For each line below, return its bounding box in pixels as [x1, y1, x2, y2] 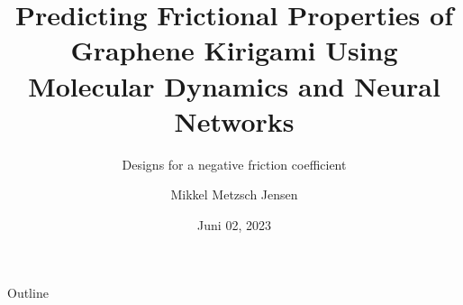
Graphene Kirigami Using [70, 32, 398, 69]
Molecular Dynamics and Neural [28, 67, 440, 104]
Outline [7, 283, 49, 302]
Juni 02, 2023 [197, 215, 271, 234]
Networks [174, 102, 295, 139]
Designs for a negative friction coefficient [122, 154, 347, 173]
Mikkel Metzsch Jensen [170, 185, 298, 204]
